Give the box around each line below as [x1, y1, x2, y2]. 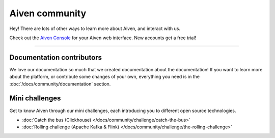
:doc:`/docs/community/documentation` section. [9, 80, 111, 87]
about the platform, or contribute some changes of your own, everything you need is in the [9, 74, 200, 80]
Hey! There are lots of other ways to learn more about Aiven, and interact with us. [9, 25, 181, 32]
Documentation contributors [9, 53, 102, 62]
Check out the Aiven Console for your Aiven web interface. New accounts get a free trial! [9, 35, 196, 41]
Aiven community [9, 8, 87, 19]
